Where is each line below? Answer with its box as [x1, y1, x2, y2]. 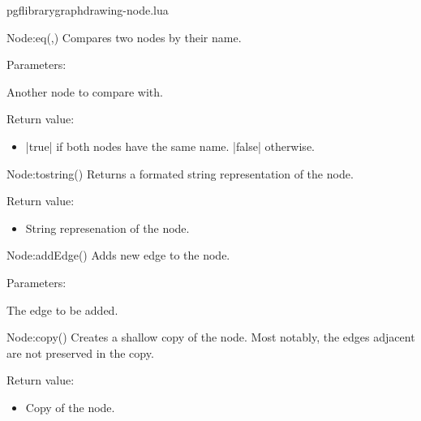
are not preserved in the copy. [6, 344, 154, 361]
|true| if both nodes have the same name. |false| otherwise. [25, 137, 315, 154]
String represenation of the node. [25, 219, 190, 236]
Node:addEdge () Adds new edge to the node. [6, 247, 230, 264]
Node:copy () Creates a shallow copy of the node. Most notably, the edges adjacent [6, 329, 415, 346]
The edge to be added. [6, 301, 118, 318]
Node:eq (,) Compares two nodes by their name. [6, 28, 242, 45]
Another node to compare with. [6, 83, 163, 100]
